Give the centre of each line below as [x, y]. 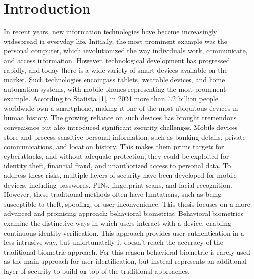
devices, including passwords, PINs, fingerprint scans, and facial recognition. [118, 184]
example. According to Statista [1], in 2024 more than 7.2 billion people [111, 98]
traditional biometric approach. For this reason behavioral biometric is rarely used [127, 251]
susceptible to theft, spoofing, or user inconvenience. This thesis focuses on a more [127, 204]
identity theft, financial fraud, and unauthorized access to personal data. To [117, 165]
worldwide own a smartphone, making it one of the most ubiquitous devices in [121, 108]
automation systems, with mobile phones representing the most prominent [115, 89]
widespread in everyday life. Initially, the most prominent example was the [116, 41]
